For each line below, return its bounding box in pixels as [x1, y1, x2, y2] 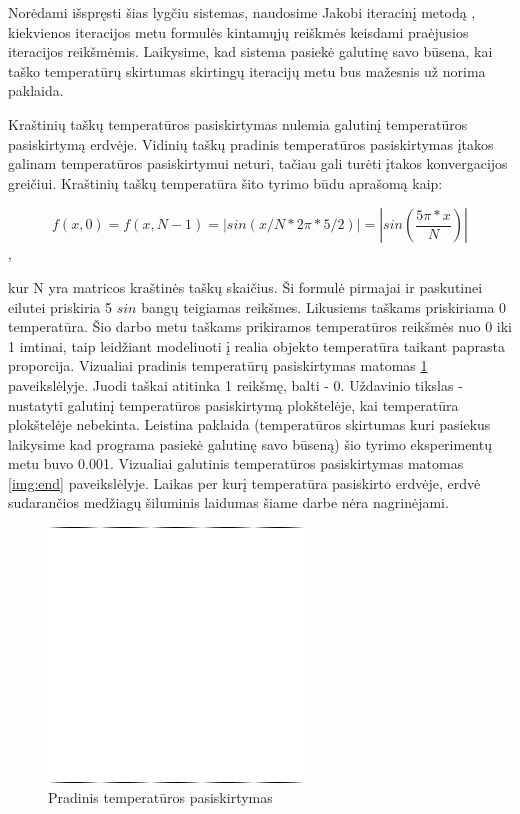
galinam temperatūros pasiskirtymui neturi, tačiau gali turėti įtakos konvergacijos [8, 153, 508, 174]
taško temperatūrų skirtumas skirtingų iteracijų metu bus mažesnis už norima [8, 60, 486, 81]
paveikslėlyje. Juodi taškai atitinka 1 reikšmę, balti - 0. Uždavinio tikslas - [8, 374, 463, 395]
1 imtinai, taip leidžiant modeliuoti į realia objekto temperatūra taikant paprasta [8, 335, 505, 356]
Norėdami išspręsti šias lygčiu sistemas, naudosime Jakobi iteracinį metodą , [8, 2, 476, 22]
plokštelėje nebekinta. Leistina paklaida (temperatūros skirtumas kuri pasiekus [8, 414, 491, 435]
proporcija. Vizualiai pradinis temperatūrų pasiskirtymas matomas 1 [8, 355, 428, 376]
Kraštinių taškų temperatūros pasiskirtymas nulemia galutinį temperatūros [8, 113, 468, 134]
